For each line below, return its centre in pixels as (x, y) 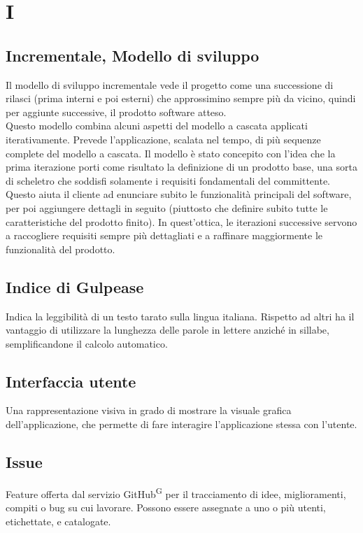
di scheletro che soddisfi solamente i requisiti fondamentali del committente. (168, 180)
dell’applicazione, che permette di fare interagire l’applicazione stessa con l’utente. (181, 424)
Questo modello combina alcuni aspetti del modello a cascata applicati (157, 126)
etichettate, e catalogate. (58, 521)
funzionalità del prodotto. (60, 249)
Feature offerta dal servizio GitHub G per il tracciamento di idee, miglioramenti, (176, 492)
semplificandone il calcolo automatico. (87, 343)
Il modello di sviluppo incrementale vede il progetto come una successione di (170, 84)
